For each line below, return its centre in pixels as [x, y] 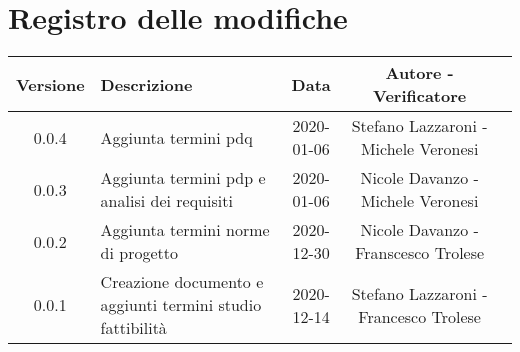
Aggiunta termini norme [185, 230]
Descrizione [146, 84]
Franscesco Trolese [420, 253]
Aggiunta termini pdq [176, 137]
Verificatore [420, 96]
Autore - [419, 73]
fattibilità [133, 328]
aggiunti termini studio [181, 305]
